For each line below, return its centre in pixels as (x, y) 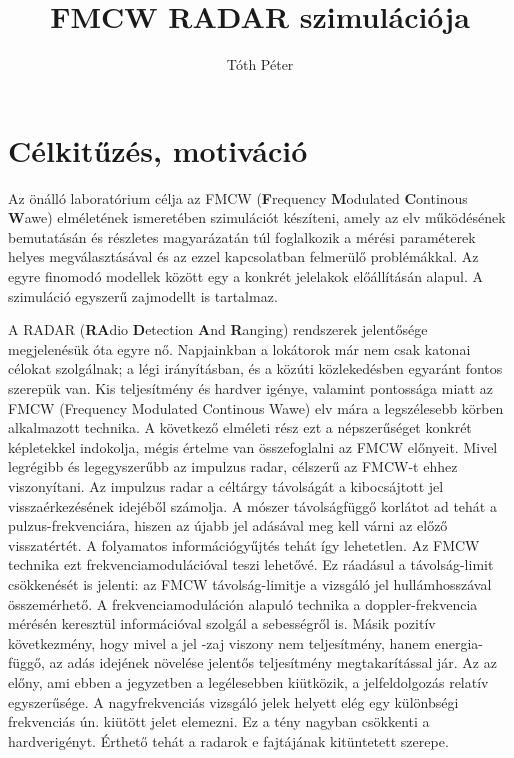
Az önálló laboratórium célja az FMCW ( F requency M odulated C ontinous (238, 197)
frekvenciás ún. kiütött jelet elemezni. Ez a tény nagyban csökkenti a (219, 721)
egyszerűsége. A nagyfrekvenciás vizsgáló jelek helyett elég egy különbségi (233, 701)
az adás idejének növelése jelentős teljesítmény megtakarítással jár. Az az (273, 662)
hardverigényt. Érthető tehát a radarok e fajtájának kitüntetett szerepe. (228, 740)
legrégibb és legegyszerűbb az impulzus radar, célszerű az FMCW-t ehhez (233, 466)
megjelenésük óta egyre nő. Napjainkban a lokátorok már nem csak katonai (239, 348)
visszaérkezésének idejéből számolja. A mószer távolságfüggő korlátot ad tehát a (252, 505)
